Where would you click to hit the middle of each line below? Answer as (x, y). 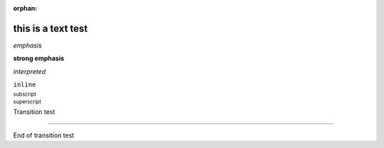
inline (25, 85)
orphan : (25, 8)
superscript (27, 102)
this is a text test (50, 28)
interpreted (30, 72)
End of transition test (44, 135)
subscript (25, 95)
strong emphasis (39, 58)
